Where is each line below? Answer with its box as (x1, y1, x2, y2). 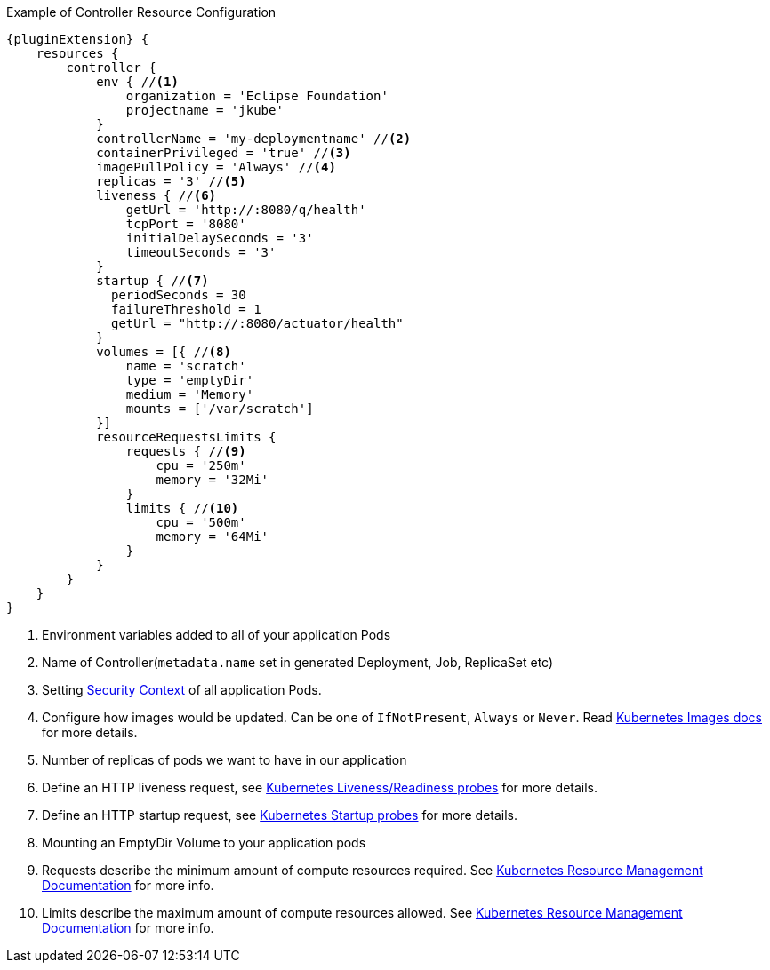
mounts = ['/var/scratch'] (125, 402, 314, 416)
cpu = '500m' (156, 515, 246, 529)
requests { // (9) (125, 444, 246, 458)
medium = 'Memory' (125, 387, 254, 402)
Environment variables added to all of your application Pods (42, 627, 391, 642)
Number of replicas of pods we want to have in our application (42, 752, 407, 767)
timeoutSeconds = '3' (125, 245, 277, 259)
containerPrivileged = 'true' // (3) (96, 146, 351, 160)
